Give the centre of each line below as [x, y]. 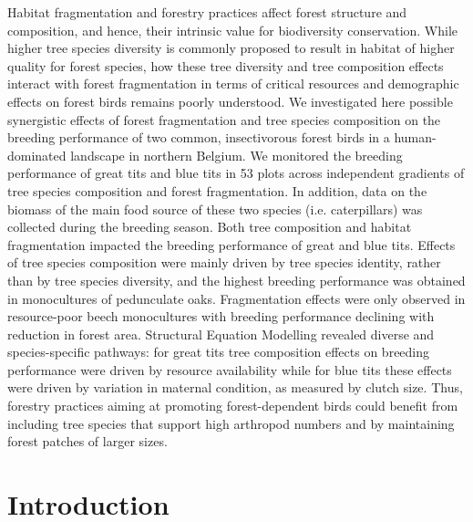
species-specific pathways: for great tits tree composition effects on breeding [219, 352]
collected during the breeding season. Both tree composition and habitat [210, 227]
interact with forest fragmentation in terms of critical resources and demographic [233, 84]
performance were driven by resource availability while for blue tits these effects [230, 369]
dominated [37, 155]
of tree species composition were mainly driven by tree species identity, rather [224, 262]
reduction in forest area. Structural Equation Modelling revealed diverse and [221, 334]
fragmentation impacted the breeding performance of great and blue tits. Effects [231, 244]
